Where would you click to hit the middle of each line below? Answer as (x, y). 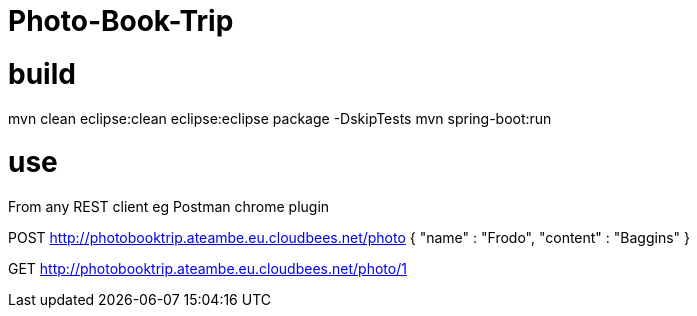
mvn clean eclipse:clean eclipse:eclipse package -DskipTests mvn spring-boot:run (280, 118)
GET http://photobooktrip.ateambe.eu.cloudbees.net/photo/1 (207, 268)
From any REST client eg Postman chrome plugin (169, 206)
